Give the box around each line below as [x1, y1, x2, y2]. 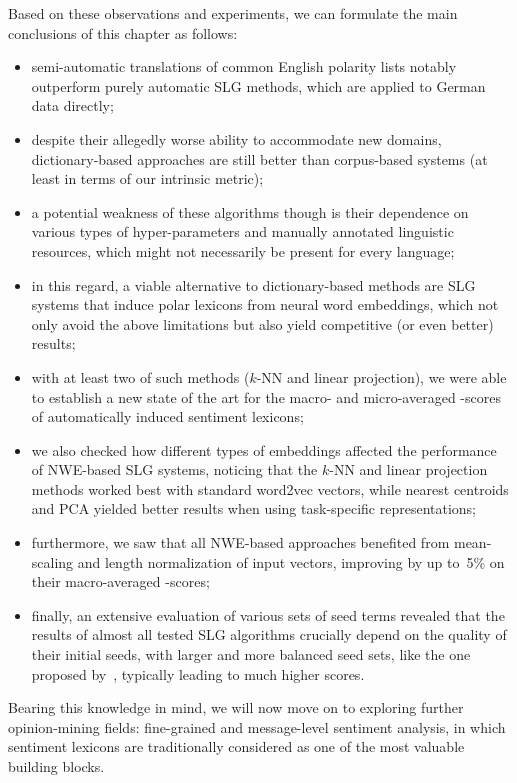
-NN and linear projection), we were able [256, 366, 507, 387]
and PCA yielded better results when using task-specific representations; [31, 498, 477, 519]
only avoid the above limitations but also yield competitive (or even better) [31, 313, 494, 334]
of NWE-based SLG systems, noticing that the [31, 459, 318, 480]
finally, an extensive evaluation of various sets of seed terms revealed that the [31, 604, 505, 625]
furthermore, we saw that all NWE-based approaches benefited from [31, 532, 450, 553]
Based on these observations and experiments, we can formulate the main [8, 3, 458, 23]
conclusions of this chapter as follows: [8, 22, 238, 43]
